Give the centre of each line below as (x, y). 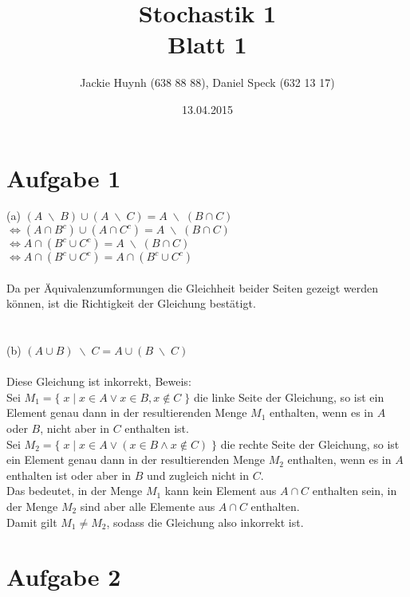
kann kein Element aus (221, 491)
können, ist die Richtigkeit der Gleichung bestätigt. (131, 303)
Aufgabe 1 (64, 177)
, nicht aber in (75, 428)
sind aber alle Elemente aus (148, 506)
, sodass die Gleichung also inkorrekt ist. (205, 522)
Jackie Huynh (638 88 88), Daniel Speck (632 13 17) (207, 82)
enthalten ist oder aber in (69, 475)
